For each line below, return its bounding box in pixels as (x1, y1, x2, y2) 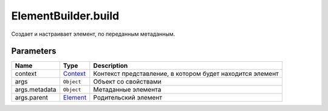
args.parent (15, 93, 49, 102)
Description (93, 61, 128, 70)
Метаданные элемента (93, 86, 162, 94)
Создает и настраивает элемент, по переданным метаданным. (11, 30, 176, 38)
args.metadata (15, 86, 57, 94)
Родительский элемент (93, 93, 162, 102)
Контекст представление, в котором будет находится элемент (93, 70, 279, 78)
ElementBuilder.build (11, 9, 120, 22)
